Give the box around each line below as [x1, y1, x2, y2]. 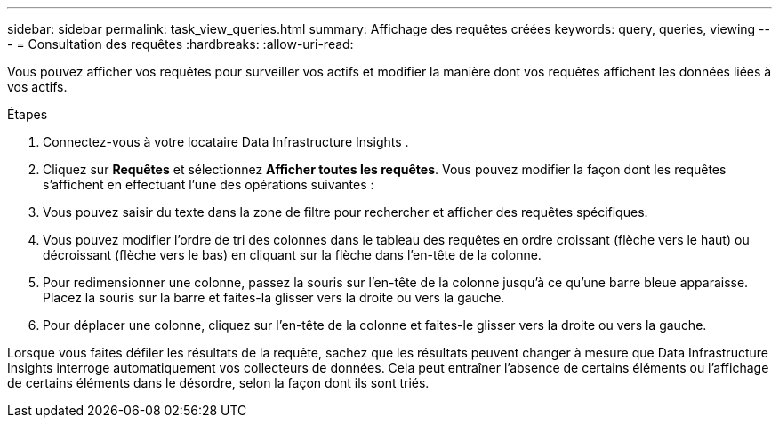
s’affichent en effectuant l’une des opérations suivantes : [43, 177, 374, 192]
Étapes [7, 107, 48, 122]
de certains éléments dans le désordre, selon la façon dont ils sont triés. [7, 375, 430, 390]
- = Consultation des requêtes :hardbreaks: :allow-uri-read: [7, 36, 354, 52]
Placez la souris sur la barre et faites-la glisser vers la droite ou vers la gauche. [43, 290, 505, 305]
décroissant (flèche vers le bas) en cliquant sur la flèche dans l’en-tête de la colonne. [43, 247, 542, 262]
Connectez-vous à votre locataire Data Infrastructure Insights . [43, 134, 409, 149]
